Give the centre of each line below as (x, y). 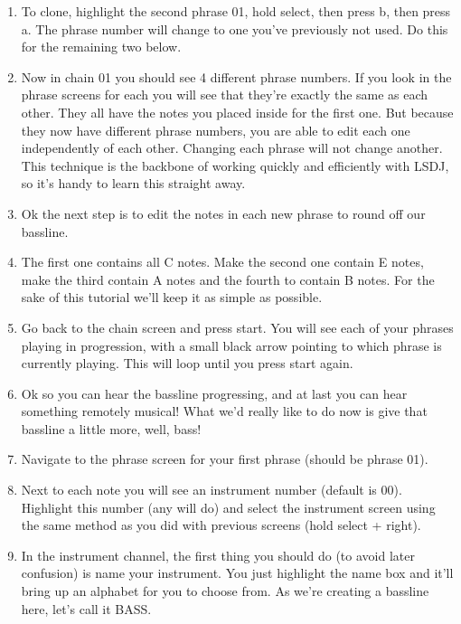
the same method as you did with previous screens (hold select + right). (221, 525)
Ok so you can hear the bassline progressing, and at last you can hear (214, 393)
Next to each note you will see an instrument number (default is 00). (212, 490)
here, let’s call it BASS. (86, 608)
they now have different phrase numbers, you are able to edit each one (216, 130)
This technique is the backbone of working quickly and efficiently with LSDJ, (235, 165)
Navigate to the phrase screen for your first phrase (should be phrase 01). (225, 459)
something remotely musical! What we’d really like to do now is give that (224, 411)
